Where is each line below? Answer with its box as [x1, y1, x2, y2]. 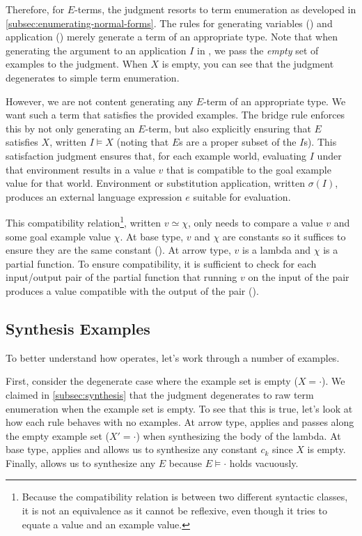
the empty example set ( [6, 428, 109, 443]
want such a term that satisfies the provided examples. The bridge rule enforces [6, 107, 345, 122]
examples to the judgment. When [6, 56, 148, 71]
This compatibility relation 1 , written [6, 213, 162, 229]
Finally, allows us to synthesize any [6, 455, 156, 470]
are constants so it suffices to [222, 229, 346, 243]
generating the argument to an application [6, 43, 187, 57]
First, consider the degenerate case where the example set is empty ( [6, 374, 298, 388]
